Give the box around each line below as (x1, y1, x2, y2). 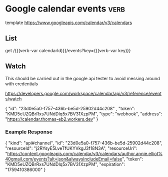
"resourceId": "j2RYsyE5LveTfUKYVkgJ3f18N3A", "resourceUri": (5, 145, 137, 151)
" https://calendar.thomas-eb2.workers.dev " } (5, 116, 98, 122)
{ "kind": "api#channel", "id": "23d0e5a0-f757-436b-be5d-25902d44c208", (5, 140, 162, 146)
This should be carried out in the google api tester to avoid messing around (5, 75, 160, 81)
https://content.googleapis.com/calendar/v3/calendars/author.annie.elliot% (7, 150, 163, 156)
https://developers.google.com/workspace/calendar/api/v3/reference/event (5, 90, 161, 96)
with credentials (5, 81, 38, 87)
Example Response (5, 128, 53, 135)
